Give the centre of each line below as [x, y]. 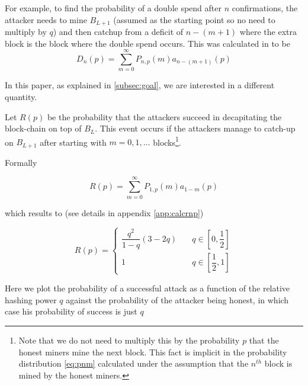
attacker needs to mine [46, 19]
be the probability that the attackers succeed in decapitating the [164, 116]
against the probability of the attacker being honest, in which [177, 299]
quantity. [21, 96]
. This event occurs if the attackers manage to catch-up [195, 128]
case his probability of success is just [71, 311]
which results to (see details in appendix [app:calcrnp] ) [104, 212]
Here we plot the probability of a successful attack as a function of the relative [147, 288]
